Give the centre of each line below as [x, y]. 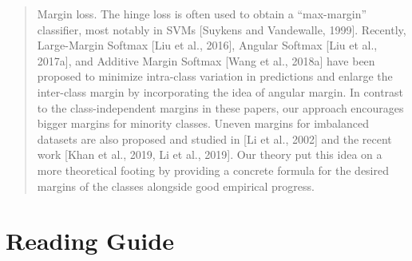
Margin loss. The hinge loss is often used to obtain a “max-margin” [202, 14]
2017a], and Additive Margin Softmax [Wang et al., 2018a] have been [206, 60]
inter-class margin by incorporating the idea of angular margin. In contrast [220, 91]
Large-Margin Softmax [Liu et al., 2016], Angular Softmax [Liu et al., [207, 45]
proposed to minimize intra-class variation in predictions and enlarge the [215, 76]
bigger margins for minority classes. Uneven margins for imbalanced [203, 123]
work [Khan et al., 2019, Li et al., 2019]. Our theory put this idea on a [210, 154]
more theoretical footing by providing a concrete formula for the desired [213, 170]
